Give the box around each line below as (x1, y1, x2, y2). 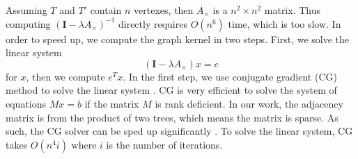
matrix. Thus (264, 3, 321, 17)
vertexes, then (134, 3, 194, 17)
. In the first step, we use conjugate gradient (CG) (123, 69, 337, 83)
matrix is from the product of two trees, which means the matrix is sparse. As (6, 110, 338, 124)
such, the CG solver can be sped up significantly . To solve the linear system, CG (6, 124, 353, 138)
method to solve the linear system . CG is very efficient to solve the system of (6, 83, 337, 97)
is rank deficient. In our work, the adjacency (155, 96, 343, 110)
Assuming (6, 3, 47, 17)
